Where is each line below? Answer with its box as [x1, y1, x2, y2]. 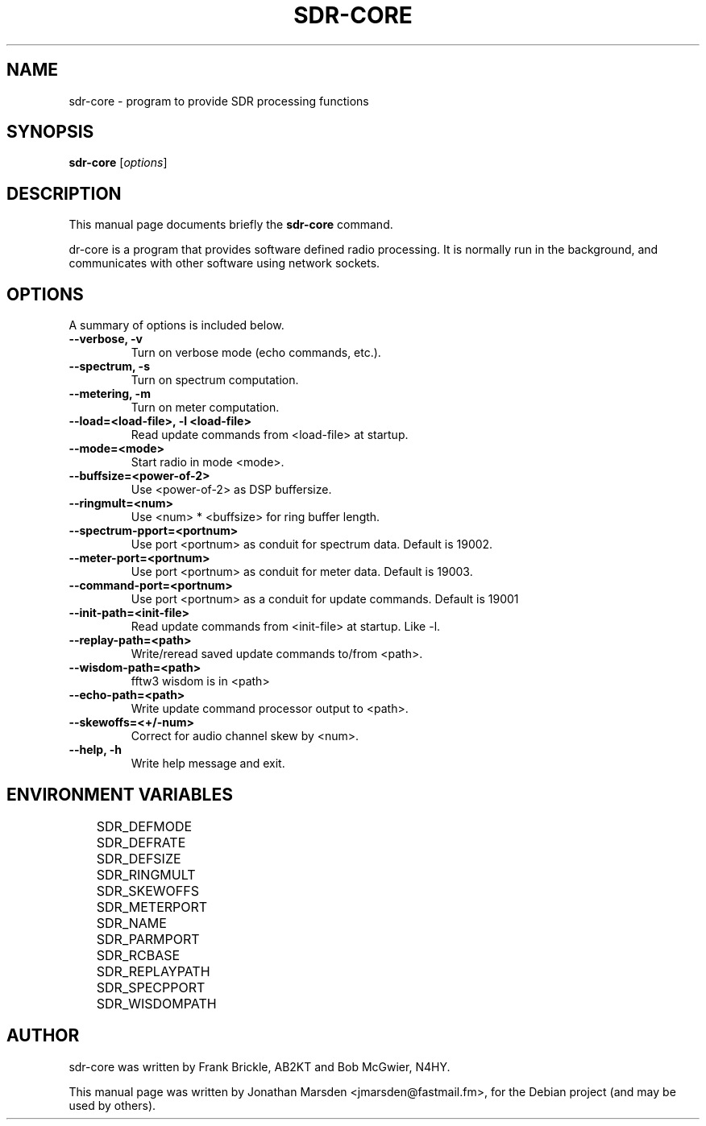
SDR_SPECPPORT [96, 979, 206, 996]
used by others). [69, 1098, 156, 1112]
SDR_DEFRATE [96, 834, 186, 851]
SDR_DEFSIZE [96, 850, 181, 867]
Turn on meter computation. [131, 400, 280, 415]
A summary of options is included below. [69, 318, 284, 333]
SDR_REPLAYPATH [96, 962, 210, 979]
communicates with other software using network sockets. [69, 256, 380, 271]
